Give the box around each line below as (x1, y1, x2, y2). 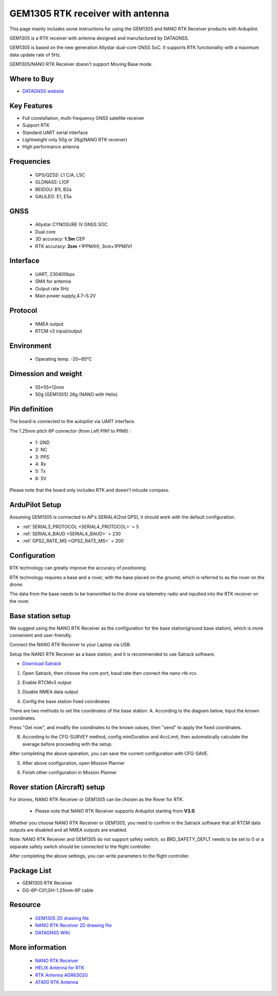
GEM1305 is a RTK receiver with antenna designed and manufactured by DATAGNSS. (9, 35, 189, 41)
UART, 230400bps (35, 271, 75, 278)
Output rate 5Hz (35, 285, 69, 291)
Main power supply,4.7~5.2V (35, 293, 96, 299)
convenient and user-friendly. (9, 632, 72, 638)
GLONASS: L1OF (35, 179, 70, 185)
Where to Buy (9, 75, 54, 83)
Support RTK (22, 122, 50, 128)
